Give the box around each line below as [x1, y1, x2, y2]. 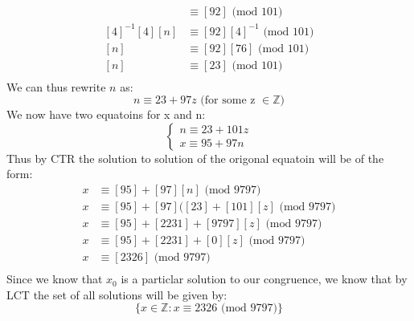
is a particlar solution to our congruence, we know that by [121, 270, 408, 287]
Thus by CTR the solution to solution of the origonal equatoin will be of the [6, 149, 384, 166]
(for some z [200, 95, 256, 107]
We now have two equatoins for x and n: [6, 106, 206, 123]
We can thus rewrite [6, 78, 106, 95]
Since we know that [6, 270, 103, 287]
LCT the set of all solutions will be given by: [6, 286, 227, 303]
